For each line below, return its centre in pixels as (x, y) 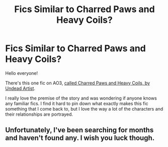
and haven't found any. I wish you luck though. (80, 138)
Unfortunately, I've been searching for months (79, 130)
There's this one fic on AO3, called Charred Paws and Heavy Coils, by (77, 83)
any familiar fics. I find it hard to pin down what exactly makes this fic (77, 103)
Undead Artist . (20, 88)
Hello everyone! (22, 73)
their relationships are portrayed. (39, 114)
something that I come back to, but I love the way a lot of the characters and (84, 109)
